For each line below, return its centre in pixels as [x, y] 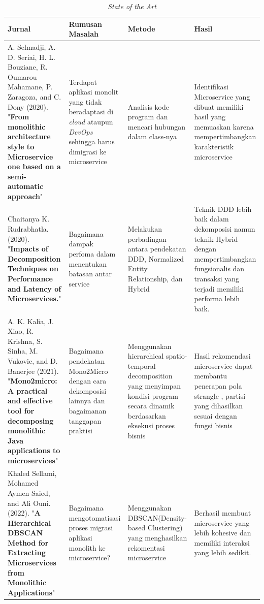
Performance [30, 278]
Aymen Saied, [29, 492]
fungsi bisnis [213, 425]
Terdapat [83, 82]
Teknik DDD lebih [223, 209]
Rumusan [86, 24]
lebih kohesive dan [223, 533]
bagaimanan [88, 410]
